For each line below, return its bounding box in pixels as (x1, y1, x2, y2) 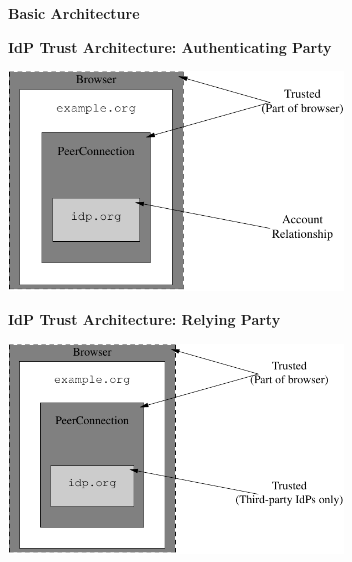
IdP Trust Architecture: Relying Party (8, 308, 281, 329)
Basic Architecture (8, 3, 140, 23)
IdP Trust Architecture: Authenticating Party (8, 36, 332, 57)
